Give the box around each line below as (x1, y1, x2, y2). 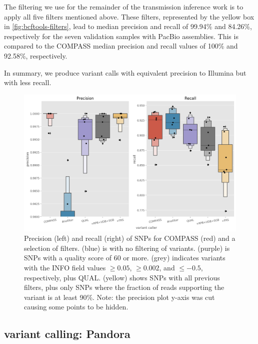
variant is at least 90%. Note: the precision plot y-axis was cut (24, 291, 215, 302)
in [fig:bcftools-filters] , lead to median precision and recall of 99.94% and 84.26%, (4, 21, 252, 32)
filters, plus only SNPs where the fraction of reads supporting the (24, 282, 224, 292)
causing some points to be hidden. (24, 301, 128, 312)
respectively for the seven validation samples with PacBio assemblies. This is (4, 31, 238, 41)
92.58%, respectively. (4, 50, 67, 61)
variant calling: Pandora (4, 326, 130, 341)
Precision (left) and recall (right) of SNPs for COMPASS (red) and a (24, 233, 235, 243)
